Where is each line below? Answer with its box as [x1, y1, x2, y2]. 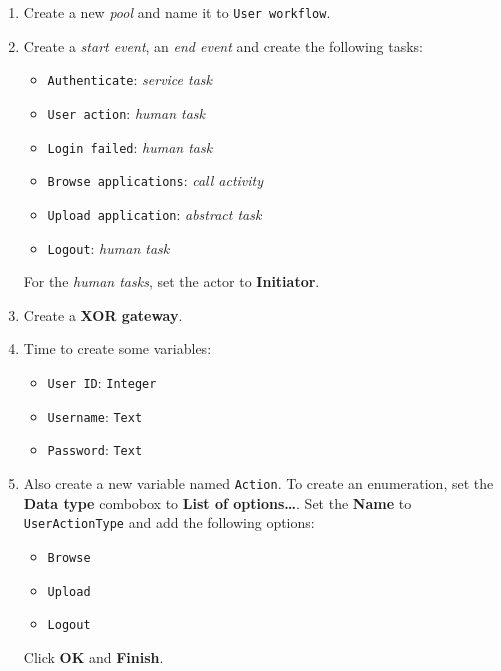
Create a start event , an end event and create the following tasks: [23, 35, 423, 56]
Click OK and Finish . [23, 646, 164, 667]
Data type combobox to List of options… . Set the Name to [23, 492, 412, 513]
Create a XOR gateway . [23, 304, 183, 325]
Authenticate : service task [47, 69, 213, 90]
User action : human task [47, 102, 206, 123]
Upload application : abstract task [47, 203, 262, 224]
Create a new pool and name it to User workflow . [23, 2, 331, 22]
